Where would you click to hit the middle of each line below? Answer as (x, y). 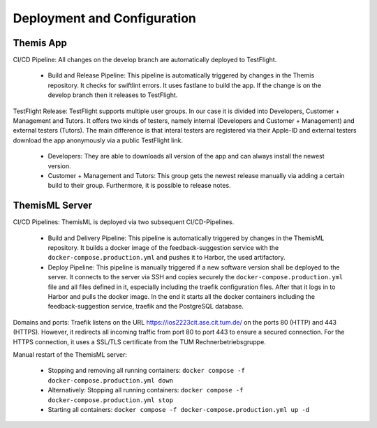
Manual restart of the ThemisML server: (70, 354)
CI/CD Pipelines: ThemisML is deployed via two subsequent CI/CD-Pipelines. (124, 222)
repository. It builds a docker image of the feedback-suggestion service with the (163, 248)
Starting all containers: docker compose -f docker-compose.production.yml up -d (179, 409)
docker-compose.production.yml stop (111, 400)
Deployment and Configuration (105, 18)
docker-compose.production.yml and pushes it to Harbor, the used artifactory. (167, 258)
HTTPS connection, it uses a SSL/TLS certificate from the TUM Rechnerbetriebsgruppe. (140, 341)
